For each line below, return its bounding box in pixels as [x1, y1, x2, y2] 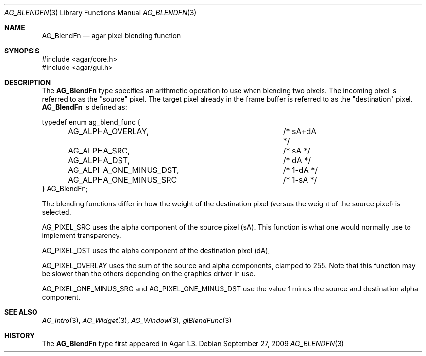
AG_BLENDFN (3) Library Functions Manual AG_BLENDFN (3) [4, 8, 197, 17]
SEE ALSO [4, 308, 37, 316]
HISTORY [4, 331, 35, 339]
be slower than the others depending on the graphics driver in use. [42, 270, 256, 278]
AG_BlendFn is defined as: [42, 103, 127, 111]
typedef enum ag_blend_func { [42, 118, 140, 126]
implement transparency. [42, 231, 121, 239]
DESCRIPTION [4, 78, 51, 86]
